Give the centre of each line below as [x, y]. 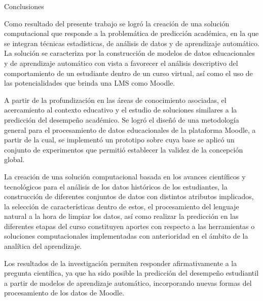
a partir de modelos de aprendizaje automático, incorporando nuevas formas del [128, 283]
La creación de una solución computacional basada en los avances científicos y [125, 176]
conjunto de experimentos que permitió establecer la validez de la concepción [124, 149]
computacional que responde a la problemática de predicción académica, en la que [131, 33]
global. [14, 159]
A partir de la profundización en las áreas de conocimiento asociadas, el [115, 100]
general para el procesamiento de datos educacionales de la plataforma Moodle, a [130, 129]
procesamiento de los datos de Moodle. [64, 293]
